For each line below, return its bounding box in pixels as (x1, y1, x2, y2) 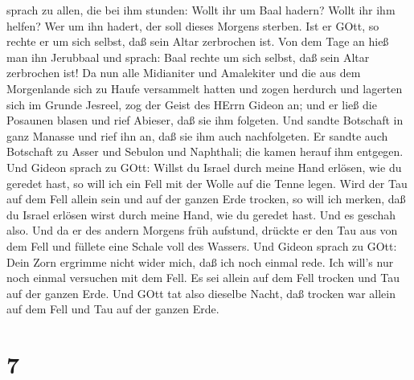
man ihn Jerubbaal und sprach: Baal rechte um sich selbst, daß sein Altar (6, 48, 370, 65)
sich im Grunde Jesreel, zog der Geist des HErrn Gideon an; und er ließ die (6, 96, 377, 112)
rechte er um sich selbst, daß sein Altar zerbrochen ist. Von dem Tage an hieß (6, 33, 389, 50)
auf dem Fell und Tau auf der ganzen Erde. (6, 300, 219, 317)
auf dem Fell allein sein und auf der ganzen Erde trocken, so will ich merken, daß (6, 190, 406, 207)
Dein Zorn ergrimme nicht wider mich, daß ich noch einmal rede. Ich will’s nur (6, 253, 394, 270)
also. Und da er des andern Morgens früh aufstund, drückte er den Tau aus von (6, 222, 398, 239)
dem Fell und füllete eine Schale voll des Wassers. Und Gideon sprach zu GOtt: (6, 237, 397, 254)
